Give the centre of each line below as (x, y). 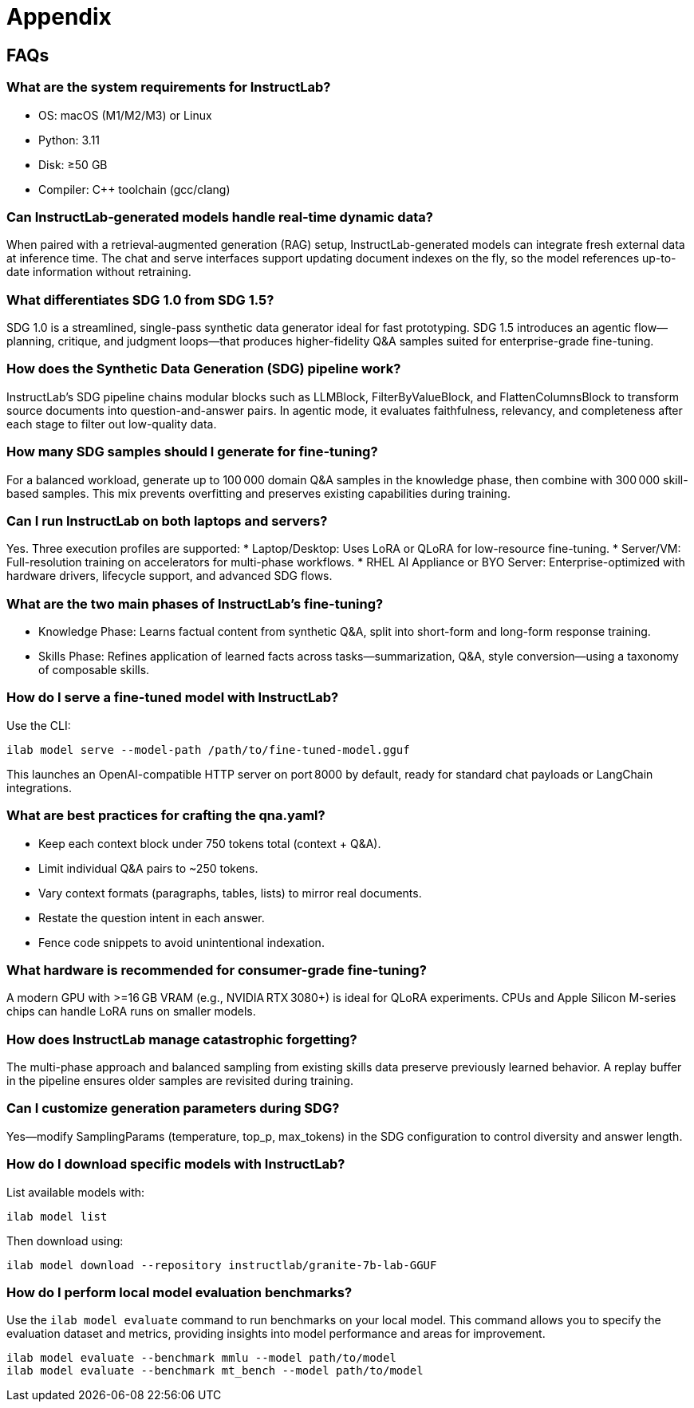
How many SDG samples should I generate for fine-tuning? (192, 452)
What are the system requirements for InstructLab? (169, 87)
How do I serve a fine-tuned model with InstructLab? (173, 698)
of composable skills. (94, 670)
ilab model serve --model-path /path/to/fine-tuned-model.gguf (208, 749)
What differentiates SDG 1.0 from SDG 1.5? (140, 300)
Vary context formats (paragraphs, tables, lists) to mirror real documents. (230, 893)
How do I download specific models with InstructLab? (176, 1164)
